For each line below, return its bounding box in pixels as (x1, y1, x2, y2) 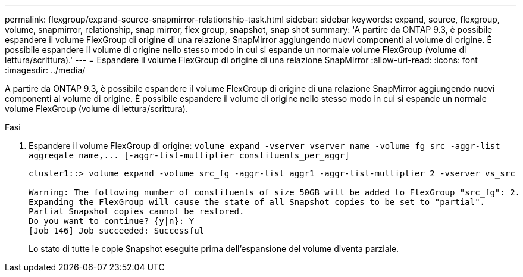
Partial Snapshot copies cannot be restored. (29, 207, 245, 216)
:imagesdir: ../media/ (5, 65, 86, 75)
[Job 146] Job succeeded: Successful (29, 226, 205, 235)
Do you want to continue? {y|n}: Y (29, 216, 195, 226)
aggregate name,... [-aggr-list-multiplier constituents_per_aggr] (29, 151, 350, 160)
